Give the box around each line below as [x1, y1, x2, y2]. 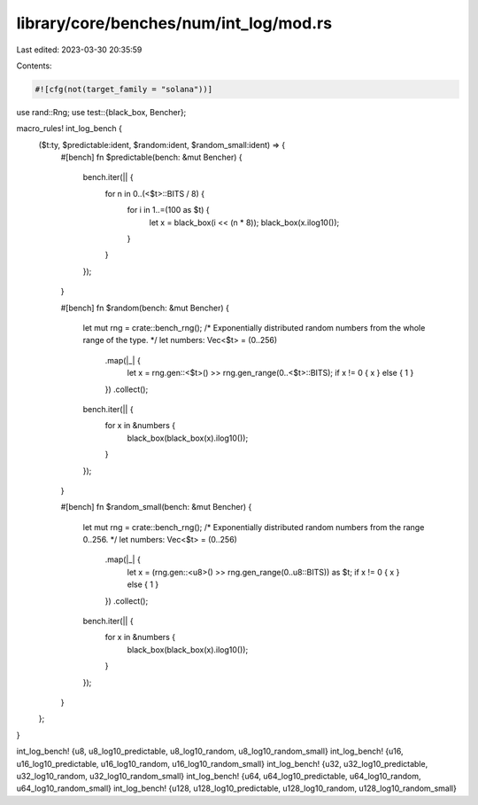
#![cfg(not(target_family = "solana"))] [35, 84, 212, 94]
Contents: [16, 60, 52, 71]
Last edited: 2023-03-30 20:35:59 [16, 44, 143, 55]
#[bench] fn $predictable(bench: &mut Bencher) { [60, 152, 243, 163]
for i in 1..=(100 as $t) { [127, 205, 210, 215]
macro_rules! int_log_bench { [16, 123, 123, 134]
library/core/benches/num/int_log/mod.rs [16, 13, 332, 33]
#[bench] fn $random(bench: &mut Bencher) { [60, 302, 230, 313]
